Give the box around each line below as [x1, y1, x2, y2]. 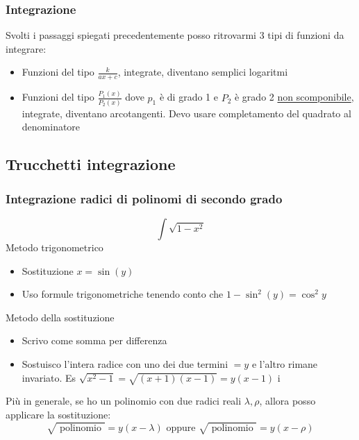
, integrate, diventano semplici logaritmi [117, 65, 288, 79]
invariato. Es [22, 370, 76, 384]
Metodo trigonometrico [6, 240, 103, 255]
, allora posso [259, 394, 316, 408]
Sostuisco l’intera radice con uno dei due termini [22, 357, 228, 371]
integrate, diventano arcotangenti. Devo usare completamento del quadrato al [22, 105, 351, 120]
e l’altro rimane [251, 357, 318, 371]
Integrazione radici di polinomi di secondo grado [6, 189, 283, 207]
